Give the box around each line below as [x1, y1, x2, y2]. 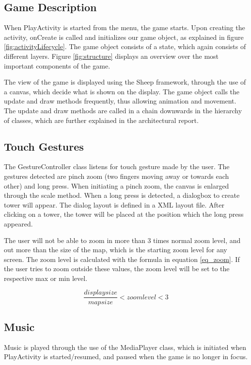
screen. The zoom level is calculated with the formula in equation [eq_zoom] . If [4, 254, 240, 264]
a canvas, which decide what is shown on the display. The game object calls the [4, 86, 240, 96]
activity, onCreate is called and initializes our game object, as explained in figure [4, 32, 244, 42]
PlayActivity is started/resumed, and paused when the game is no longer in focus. [4, 351, 248, 362]
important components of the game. [4, 60, 110, 70]
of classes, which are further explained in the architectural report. [4, 115, 199, 125]
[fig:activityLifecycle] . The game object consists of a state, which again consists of [4, 41, 246, 52]
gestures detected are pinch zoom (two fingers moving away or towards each [4, 171, 229, 181]
